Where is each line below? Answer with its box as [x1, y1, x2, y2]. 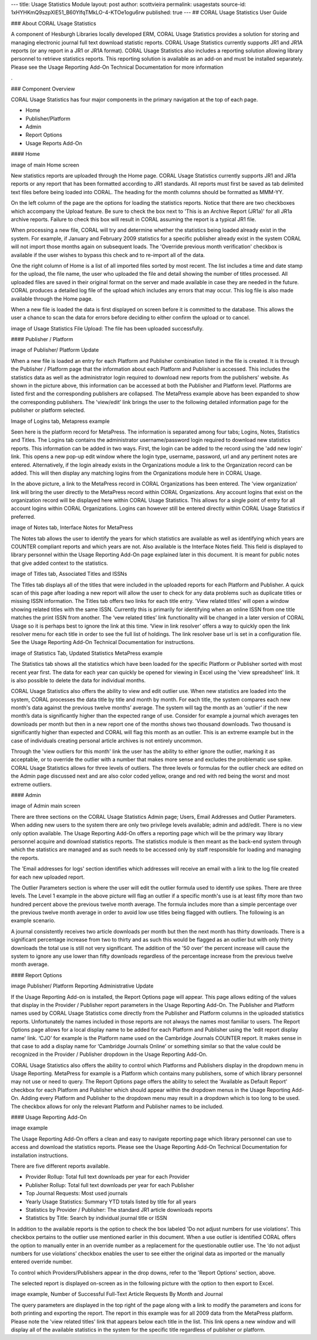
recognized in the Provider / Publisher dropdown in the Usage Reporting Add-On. [11, 1051, 208, 1058]
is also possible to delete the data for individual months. [11, 676, 146, 684]
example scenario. [11, 917, 56, 924]
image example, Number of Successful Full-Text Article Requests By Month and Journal [11, 1291, 223, 1298]
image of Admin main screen [11, 802, 80, 809]
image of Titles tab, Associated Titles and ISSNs [11, 571, 127, 578]
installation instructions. [11, 1152, 69, 1159]
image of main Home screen [11, 161, 79, 168]
